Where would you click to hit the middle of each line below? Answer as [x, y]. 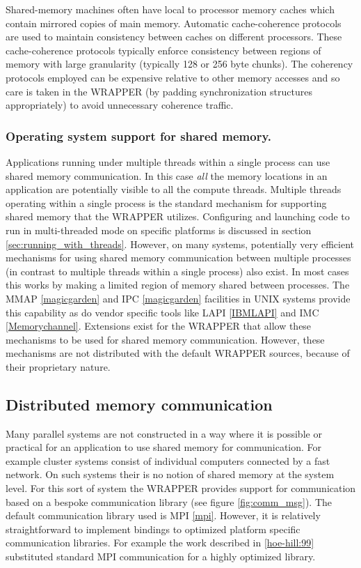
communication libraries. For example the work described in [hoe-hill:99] [160, 543]
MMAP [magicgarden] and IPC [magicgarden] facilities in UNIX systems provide [178, 298]
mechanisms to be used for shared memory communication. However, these [165, 339]
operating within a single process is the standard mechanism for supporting [166, 202]
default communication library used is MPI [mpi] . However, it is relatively [163, 515]
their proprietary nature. [58, 366]
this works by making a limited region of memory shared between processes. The [178, 285]
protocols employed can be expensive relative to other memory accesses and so [173, 77]
